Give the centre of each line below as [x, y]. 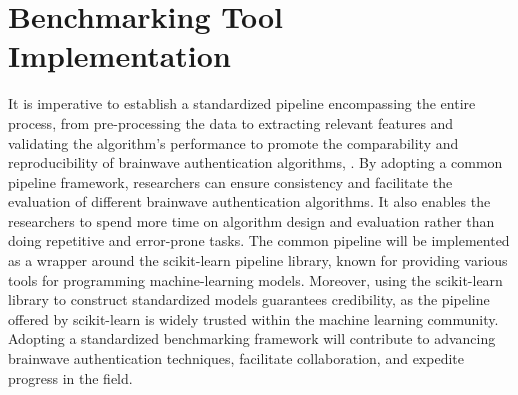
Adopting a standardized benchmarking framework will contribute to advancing [252, 338]
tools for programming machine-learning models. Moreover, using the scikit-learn [255, 279]
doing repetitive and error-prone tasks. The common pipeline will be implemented [259, 240]
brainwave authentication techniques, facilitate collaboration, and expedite [236, 358]
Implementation [119, 55]
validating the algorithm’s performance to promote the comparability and [233, 142]
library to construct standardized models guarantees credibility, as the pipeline [249, 299]
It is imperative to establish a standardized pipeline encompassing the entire [242, 103]
